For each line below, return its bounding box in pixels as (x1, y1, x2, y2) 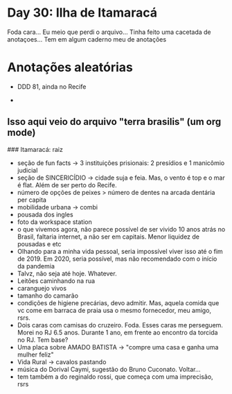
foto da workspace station (17, 217, 92, 226)
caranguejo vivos (17, 284, 67, 292)
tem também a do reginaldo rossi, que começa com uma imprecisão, (17, 372, 213, 381)
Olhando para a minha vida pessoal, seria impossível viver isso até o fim (17, 247, 223, 255)
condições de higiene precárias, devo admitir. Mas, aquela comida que (17, 298, 220, 307)
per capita (17, 196, 47, 204)
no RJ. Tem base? (17, 335, 69, 344)
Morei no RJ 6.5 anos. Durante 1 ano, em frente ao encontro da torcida (17, 328, 218, 336)
